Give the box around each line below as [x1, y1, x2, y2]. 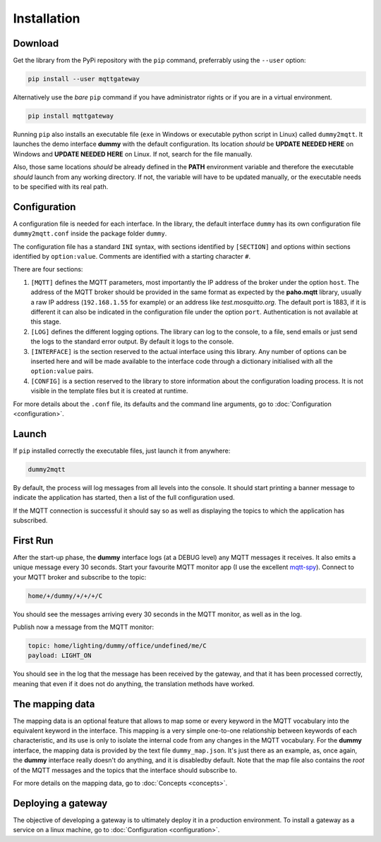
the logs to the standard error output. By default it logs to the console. [30, 337, 234, 346]
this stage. [30, 317, 61, 326]
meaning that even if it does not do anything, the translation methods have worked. [13, 679, 255, 688]
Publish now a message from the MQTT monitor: [13, 623, 155, 631]
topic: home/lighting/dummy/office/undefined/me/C [28, 642, 207, 649]
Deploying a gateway [13, 797, 108, 809]
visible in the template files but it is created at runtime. [30, 386, 188, 395]
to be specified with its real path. [13, 182, 109, 190]
